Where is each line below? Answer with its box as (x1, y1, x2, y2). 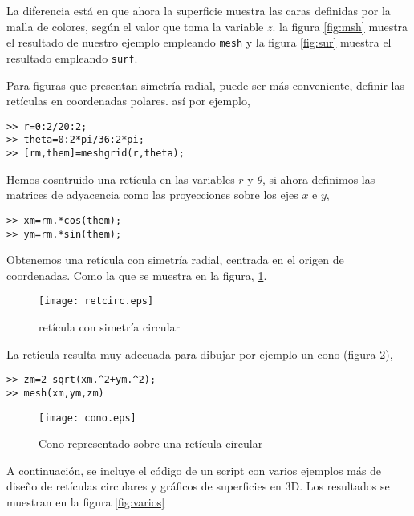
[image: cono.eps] (39, 412, 136, 424)
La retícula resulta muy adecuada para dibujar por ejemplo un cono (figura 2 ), (6, 345, 393, 362)
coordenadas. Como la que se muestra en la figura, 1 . (6, 266, 267, 283)
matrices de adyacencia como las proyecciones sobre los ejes (6, 186, 298, 203)
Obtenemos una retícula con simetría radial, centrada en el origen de (6, 251, 344, 268)
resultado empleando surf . (6, 49, 138, 66)
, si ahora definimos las (262, 170, 375, 187)
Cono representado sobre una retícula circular (39, 435, 263, 452)
